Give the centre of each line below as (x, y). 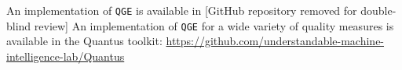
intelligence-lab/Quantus (66, 56)
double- (378, 10)
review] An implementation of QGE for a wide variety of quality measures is (214, 25)
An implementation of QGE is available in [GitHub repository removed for (182, 10)
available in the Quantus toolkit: (84, 41)
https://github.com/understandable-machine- (275, 41)
